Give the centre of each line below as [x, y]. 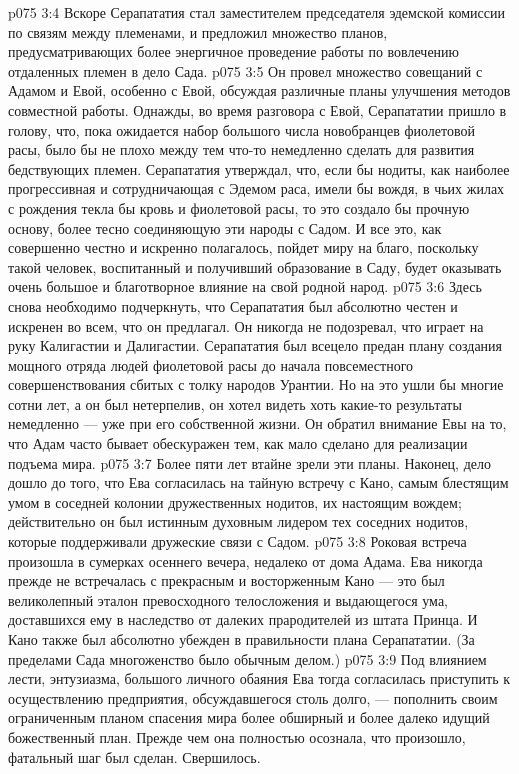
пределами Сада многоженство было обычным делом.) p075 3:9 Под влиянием [247, 658]
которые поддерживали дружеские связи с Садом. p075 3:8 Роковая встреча [237, 541]
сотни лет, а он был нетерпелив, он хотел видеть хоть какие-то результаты [235, 403]
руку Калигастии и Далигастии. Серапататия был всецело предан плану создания [255, 345]
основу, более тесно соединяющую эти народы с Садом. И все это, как [225, 227]
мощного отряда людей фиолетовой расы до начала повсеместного [211, 364]
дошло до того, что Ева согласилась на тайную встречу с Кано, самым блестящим [258, 482]
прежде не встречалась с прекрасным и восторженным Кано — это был [226, 580]
